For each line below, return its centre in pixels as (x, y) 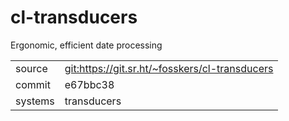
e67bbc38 (89, 84)
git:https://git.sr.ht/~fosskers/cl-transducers (169, 68)
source (31, 68)
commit (33, 84)
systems (35, 101)
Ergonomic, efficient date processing (86, 45)
